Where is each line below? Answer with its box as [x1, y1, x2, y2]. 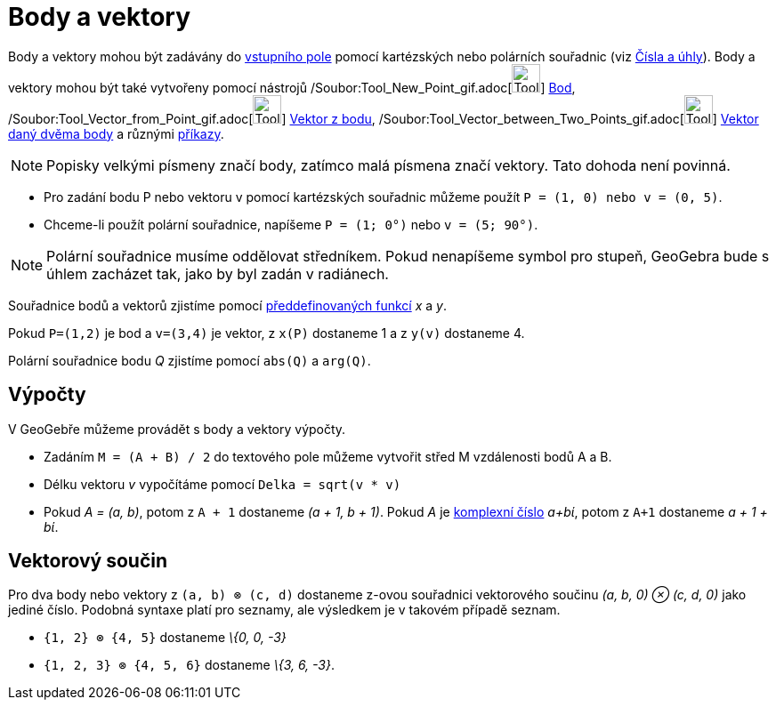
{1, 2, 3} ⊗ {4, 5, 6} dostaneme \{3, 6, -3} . [44, 657, 335, 673]
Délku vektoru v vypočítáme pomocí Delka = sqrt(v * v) [44, 476, 401, 492]
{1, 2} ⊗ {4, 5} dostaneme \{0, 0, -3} [44, 630, 287, 646]
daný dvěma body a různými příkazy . [8, 125, 224, 141]
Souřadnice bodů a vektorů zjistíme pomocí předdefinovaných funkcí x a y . [8, 297, 447, 313]
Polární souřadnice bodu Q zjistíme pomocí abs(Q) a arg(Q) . [8, 352, 371, 368]
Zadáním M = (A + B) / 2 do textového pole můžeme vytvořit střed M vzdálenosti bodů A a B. [44, 448, 612, 464]
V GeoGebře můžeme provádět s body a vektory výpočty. [8, 421, 346, 437]
